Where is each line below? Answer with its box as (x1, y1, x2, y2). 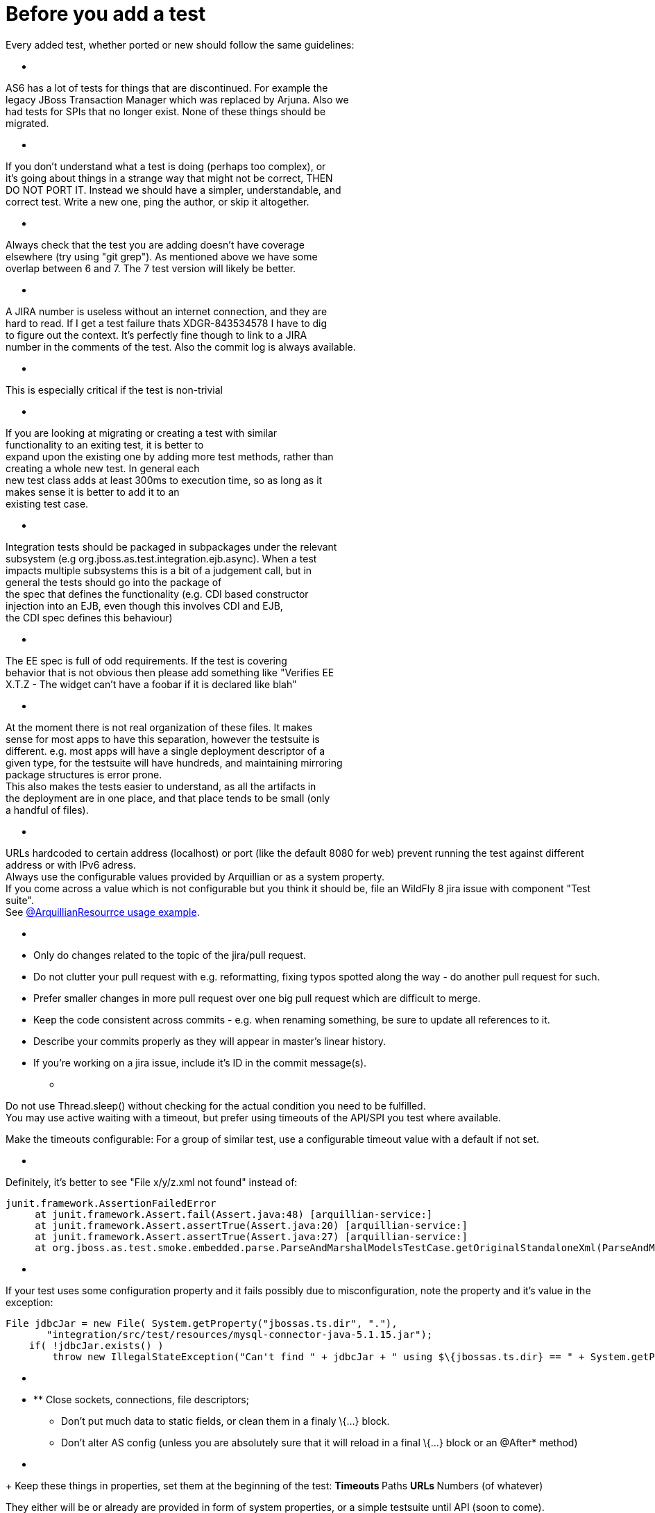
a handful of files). (6, 803, 89, 816)
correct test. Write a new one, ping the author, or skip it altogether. (6, 195, 309, 208)
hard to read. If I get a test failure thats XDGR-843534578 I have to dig (6, 317, 327, 329)
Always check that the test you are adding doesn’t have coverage (6, 238, 305, 251)
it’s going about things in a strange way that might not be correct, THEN (6, 172, 333, 184)
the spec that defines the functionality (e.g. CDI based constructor (6, 587, 309, 600)
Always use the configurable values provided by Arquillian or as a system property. (6, 870, 385, 883)
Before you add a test (6, 2, 206, 26)
